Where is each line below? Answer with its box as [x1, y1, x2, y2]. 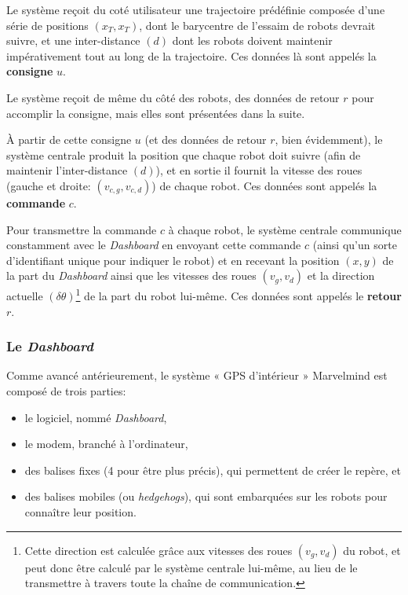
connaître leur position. [24, 503, 137, 520]
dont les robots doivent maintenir [172, 32, 333, 49]
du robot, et [343, 542, 401, 558]
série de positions [6, 17, 89, 33]
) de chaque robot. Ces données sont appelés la [151, 177, 377, 193]
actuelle [6, 287, 43, 303]
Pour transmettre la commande [6, 221, 157, 237]
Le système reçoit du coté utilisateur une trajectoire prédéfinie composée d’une [6, 2, 385, 17]
